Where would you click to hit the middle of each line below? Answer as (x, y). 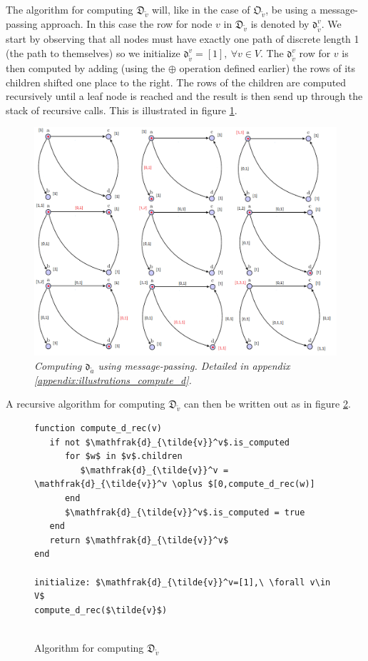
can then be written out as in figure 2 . (267, 404)
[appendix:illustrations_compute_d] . (113, 379)
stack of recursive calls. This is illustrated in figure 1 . (122, 110)
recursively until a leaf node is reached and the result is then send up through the (184, 96)
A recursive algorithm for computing (86, 404)
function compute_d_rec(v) (98, 429)
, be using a (291, 9)
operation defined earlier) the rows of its (267, 67)
